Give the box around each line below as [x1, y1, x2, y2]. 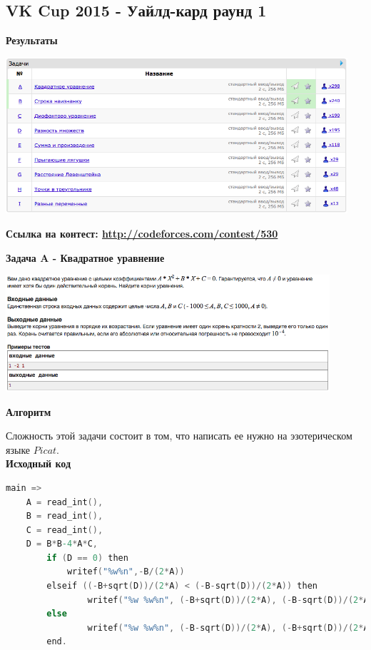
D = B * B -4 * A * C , [26, 539, 98, 549]
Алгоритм [6, 404, 51, 419]
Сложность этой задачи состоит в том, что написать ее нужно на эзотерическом [6, 428, 352, 443]
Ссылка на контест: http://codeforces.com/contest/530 [6, 225, 278, 240]
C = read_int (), [26, 524, 103, 535]
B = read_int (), [26, 511, 103, 522]
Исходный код [6, 456, 71, 471]
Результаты [6, 33, 58, 48]
